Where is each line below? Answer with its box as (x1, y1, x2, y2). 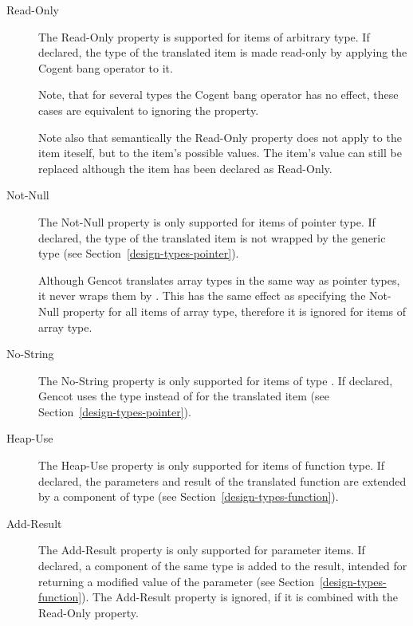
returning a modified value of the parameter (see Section (38, 573, 314, 589)
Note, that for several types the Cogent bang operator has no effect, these (38, 86, 399, 103)
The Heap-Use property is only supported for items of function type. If (38, 457, 385, 474)
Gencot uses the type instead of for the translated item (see (38, 388, 329, 404)
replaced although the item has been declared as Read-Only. (38, 159, 332, 176)
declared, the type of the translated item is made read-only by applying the (38, 44, 407, 61)
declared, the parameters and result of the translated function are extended (38, 472, 407, 489)
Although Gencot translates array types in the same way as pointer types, (38, 271, 400, 288)
